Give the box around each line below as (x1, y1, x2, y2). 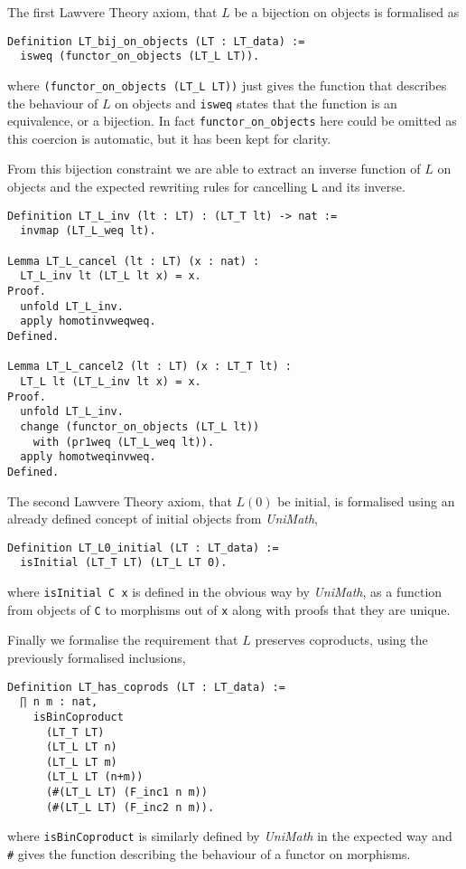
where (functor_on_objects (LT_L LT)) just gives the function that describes (7, 75, 447, 94)
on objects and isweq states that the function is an (115, 93, 397, 112)
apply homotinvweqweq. (20, 315, 156, 328)
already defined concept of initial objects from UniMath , (7, 509, 319, 528)
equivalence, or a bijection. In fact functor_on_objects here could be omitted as (7, 111, 457, 130)
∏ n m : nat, (20, 695, 98, 709)
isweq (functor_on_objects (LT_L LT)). (20, 50, 260, 63)
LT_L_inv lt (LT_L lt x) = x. (20, 269, 201, 283)
